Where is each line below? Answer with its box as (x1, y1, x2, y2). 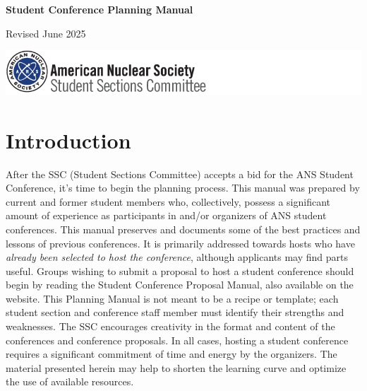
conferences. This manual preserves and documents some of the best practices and (6, 221, 361, 236)
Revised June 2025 (6, 25, 86, 40)
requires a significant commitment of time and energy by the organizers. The (6, 346, 337, 361)
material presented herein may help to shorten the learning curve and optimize (6, 360, 347, 375)
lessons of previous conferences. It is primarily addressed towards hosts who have (6, 235, 355, 250)
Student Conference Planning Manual (6, 2, 193, 16)
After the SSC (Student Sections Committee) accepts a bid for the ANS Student (6, 166, 354, 181)
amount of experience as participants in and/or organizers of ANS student (6, 208, 327, 223)
